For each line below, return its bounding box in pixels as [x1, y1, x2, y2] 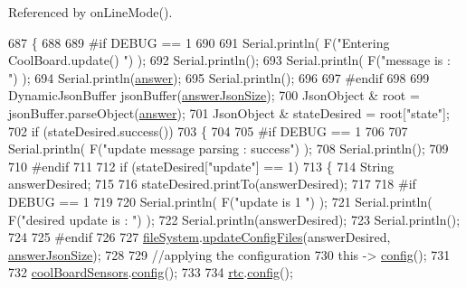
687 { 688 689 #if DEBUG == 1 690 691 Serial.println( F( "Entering [8, 33, 390, 51]
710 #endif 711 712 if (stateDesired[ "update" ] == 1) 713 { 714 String [8, 156, 395, 175]
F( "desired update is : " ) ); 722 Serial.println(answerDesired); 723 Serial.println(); [8, 209, 461, 228]
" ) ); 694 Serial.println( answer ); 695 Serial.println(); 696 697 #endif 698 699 [8, 68, 430, 87]
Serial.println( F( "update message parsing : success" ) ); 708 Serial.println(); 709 [8, 139, 449, 158]
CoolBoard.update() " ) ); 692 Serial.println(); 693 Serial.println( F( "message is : [8, 51, 451, 70]
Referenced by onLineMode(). [8, 3, 173, 21]
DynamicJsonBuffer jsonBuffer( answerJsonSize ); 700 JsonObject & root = [8, 86, 420, 105]
